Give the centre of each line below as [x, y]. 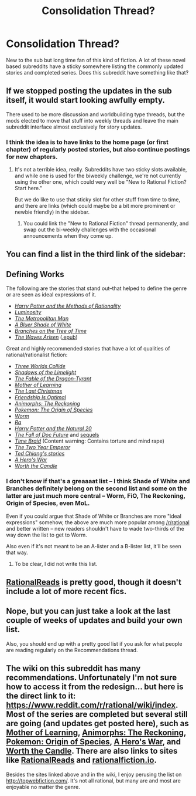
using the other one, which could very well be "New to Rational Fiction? [100, 182]
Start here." [28, 188]
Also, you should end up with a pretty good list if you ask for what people [94, 643]
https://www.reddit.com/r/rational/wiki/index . [92, 705]
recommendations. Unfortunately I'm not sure [92, 678]
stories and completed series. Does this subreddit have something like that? [97, 72]
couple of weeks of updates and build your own [94, 620]
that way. [17, 552]
